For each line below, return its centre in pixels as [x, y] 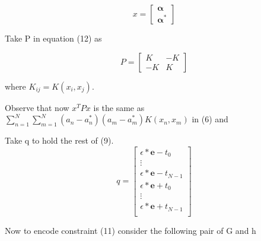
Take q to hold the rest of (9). [59, 140]
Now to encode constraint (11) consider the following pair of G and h [130, 230]
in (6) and [210, 119]
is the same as [119, 107]
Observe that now [37, 107]
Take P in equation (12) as [53, 38]
